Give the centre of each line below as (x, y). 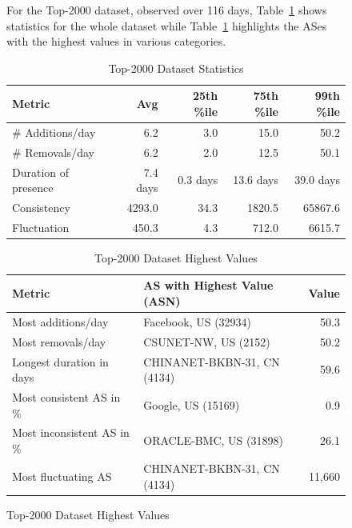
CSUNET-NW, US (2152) (207, 341)
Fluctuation (41, 227)
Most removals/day (59, 341)
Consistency (41, 207)
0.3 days (198, 180)
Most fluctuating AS (62, 476)
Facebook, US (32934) (198, 321)
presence (33, 188)
